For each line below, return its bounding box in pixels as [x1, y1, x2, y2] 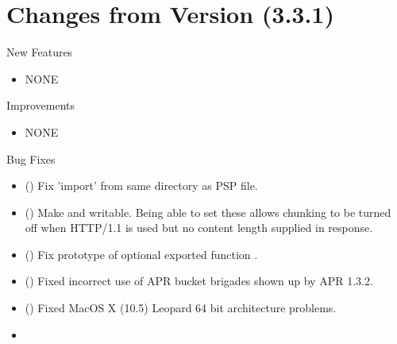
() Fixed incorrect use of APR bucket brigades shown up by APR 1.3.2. [25, 272, 373, 289]
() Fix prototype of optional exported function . [25, 245, 258, 262]
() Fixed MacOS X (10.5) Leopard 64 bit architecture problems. [25, 300, 337, 316]
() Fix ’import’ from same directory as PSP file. [25, 177, 258, 194]
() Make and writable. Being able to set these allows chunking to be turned [25, 203, 391, 220]
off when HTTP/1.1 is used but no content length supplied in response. [25, 219, 373, 236]
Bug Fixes [6, 150, 56, 167]
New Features [6, 44, 73, 60]
